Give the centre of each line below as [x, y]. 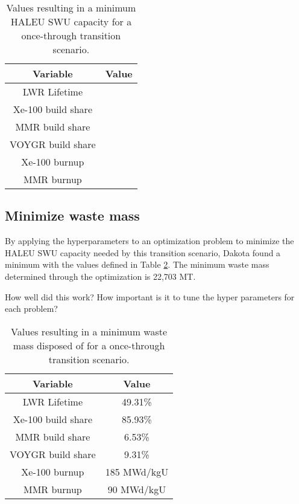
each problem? [31, 309]
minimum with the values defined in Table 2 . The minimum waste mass [137, 264]
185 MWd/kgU [137, 471]
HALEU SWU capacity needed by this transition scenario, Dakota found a [143, 252]
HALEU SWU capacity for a [71, 21]
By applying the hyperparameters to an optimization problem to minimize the [149, 241]
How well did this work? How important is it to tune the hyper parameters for [150, 296]
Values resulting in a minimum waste [89, 331]
